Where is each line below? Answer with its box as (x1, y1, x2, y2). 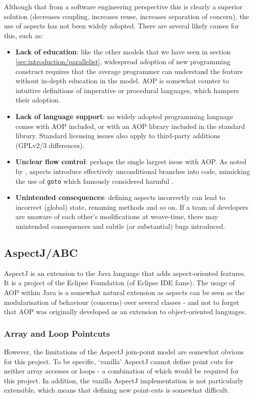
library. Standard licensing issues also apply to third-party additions (15, 130, 221, 141)
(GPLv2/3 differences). (15, 140, 85, 150)
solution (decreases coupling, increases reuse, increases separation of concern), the (4, 11, 249, 21)
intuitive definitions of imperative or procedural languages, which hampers (15, 85, 239, 95)
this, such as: (4, 30, 43, 40)
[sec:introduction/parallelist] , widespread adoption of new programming (15, 56, 230, 66)
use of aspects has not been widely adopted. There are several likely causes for (4, 21, 239, 31)
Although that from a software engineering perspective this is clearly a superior (4, 1, 243, 11)
